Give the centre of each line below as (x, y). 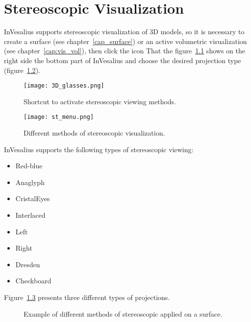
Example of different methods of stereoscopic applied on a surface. (123, 313)
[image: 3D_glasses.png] (64, 86)
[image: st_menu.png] (59, 117)
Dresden (28, 264)
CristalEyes (33, 198)
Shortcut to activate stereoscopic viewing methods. (100, 101)
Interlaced (30, 215)
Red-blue (29, 166)
